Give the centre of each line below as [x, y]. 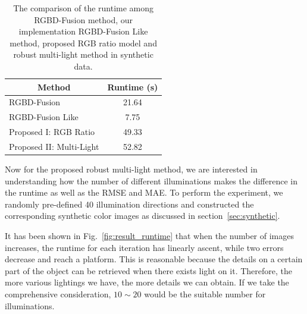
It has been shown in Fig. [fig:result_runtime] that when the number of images [149, 235]
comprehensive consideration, [58, 293]
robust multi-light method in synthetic [83, 54]
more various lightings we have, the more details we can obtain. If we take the [147, 282]
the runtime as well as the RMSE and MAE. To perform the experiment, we [144, 192]
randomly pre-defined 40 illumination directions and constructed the [129, 204]
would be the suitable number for [205, 293]
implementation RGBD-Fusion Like [83, 31]
